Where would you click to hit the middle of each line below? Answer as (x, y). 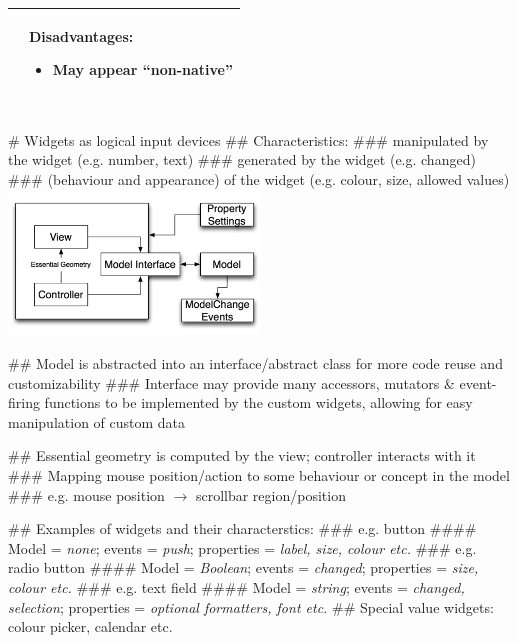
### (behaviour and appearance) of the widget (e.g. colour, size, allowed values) (259, 178)
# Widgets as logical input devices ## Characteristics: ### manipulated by (248, 139)
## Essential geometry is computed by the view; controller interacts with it (242, 455)
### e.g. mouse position (86, 494)
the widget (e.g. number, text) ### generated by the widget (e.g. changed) (242, 159)
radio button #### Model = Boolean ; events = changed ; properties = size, (243, 567)
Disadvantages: (81, 35)
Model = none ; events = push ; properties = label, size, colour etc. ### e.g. (242, 547)
